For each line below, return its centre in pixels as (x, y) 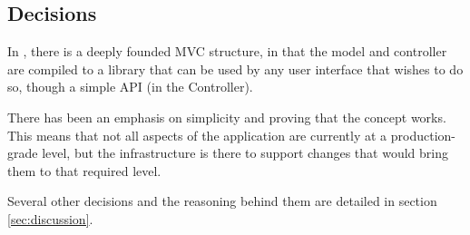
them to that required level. (84, 170)
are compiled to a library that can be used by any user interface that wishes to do (235, 69)
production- (423, 135)
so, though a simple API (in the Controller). (130, 87)
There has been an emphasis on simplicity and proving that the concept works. (227, 117)
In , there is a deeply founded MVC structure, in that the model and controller (227, 51)
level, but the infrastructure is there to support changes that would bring (245, 153)
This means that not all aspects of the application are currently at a (197, 135)
